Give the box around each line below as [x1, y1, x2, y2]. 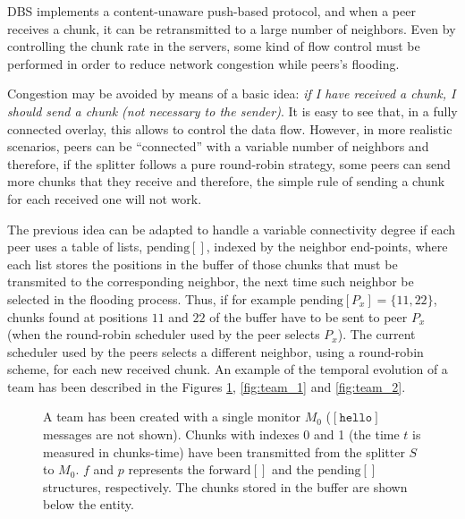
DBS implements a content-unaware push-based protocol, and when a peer [7, 2, 416, 20]
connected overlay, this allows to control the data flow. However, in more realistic [7, 119, 452, 138]
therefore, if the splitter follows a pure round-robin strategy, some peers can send [7, 154, 451, 173]
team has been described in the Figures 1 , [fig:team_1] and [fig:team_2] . [7, 377, 406, 396]
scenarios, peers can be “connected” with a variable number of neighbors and [7, 137, 429, 156]
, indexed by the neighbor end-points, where [206, 237, 448, 256]
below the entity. [43, 495, 134, 514]
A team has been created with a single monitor [43, 407, 300, 426]
